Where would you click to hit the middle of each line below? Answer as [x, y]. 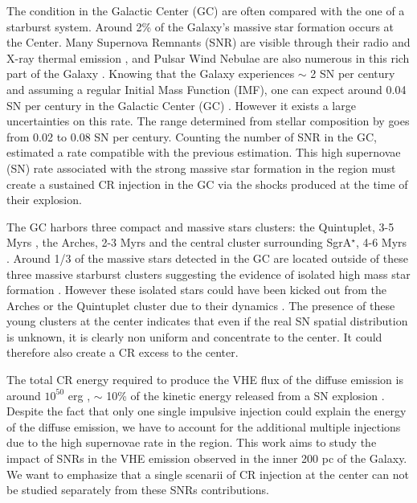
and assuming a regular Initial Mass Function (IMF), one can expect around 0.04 [206, 89]
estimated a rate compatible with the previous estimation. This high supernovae [204, 152]
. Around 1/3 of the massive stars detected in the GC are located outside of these [207, 258]
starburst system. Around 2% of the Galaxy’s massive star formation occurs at [200, 26]
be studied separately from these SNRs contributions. [138, 490]
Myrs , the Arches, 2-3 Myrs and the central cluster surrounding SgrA [179, 242]
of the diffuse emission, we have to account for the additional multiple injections [204, 426]
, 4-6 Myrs [381, 242]
